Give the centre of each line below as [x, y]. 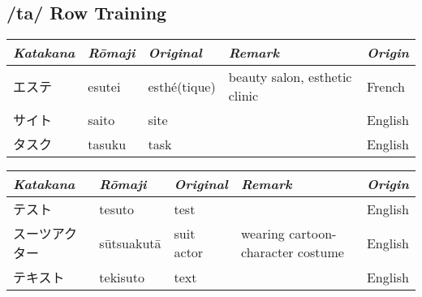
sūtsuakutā [130, 243]
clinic [243, 96]
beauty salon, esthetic [290, 77]
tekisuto [122, 277]
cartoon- [313, 234]
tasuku [107, 144]
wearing [263, 234]
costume [321, 252]
